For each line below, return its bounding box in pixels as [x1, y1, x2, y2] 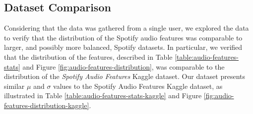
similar [4, 80, 25, 91]
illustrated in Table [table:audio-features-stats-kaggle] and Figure [4, 90, 202, 101]
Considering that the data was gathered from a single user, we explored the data [4, 23, 249, 33]
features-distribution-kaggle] [4, 100, 89, 110]
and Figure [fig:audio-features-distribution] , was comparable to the [22, 61, 225, 72]
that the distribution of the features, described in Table [4, 51, 173, 62]
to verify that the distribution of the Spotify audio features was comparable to [4, 32, 243, 42]
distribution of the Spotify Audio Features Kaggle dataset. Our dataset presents [4, 71, 246, 81]
